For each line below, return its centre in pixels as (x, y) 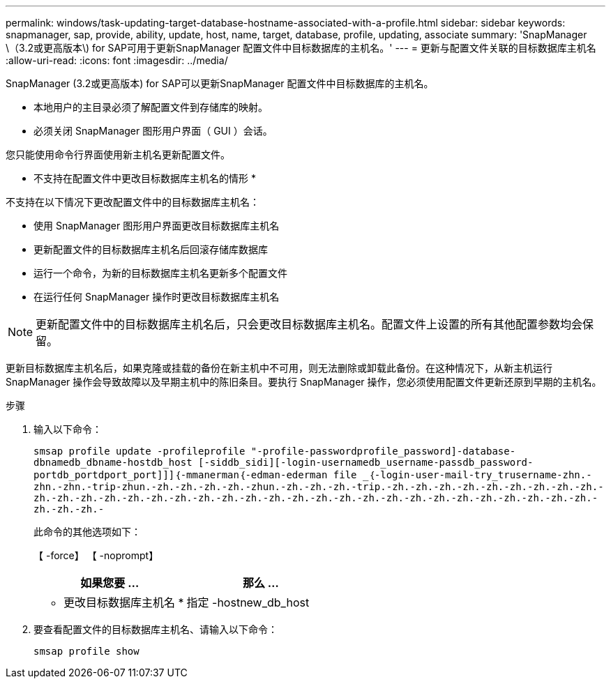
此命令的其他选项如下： (87, 532)
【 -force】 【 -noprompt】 (96, 555)
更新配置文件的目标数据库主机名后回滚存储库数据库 (151, 249)
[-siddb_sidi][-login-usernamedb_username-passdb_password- (366, 462)
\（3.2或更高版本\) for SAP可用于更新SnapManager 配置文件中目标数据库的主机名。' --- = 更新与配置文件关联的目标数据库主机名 (301, 48)
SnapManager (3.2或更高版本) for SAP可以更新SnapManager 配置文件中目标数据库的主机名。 (220, 83)
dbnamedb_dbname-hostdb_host (113, 462)
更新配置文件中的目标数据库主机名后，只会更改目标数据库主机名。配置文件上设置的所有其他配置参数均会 (309, 324)
